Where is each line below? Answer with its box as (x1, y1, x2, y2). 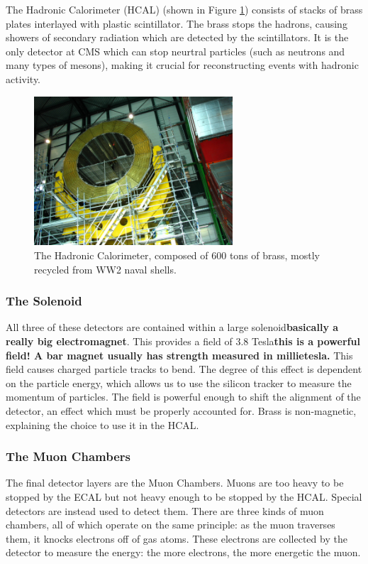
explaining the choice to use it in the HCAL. (6, 417, 199, 432)
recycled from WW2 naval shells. (34, 261, 177, 276)
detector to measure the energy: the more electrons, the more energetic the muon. (6, 545, 361, 560)
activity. (6, 71, 41, 86)
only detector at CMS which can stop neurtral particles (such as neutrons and (6, 43, 345, 58)
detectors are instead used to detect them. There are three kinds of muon (6, 503, 324, 518)
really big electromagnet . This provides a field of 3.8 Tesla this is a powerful (6, 334, 360, 349)
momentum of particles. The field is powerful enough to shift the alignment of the (6, 389, 361, 404)
